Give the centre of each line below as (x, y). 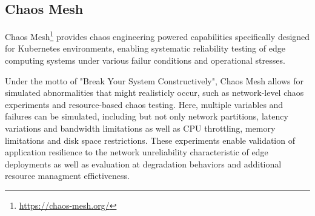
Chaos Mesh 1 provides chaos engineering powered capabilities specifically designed (157, 35)
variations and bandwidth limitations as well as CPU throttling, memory (140, 128)
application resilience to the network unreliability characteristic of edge (137, 152)
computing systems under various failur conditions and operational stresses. (145, 60)
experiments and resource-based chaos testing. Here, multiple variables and (144, 104)
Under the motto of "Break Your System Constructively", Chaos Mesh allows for (154, 80)
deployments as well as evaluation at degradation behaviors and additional (143, 164)
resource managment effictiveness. (67, 176)
